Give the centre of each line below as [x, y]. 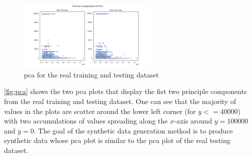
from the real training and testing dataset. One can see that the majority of [120, 101]
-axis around [193, 121]
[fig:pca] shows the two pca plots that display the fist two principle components [125, 91]
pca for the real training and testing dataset [91, 74]
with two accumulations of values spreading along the [86, 121]
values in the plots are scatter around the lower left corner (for [100, 111]
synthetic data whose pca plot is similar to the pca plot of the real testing [117, 140]
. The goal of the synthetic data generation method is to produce [133, 130]
